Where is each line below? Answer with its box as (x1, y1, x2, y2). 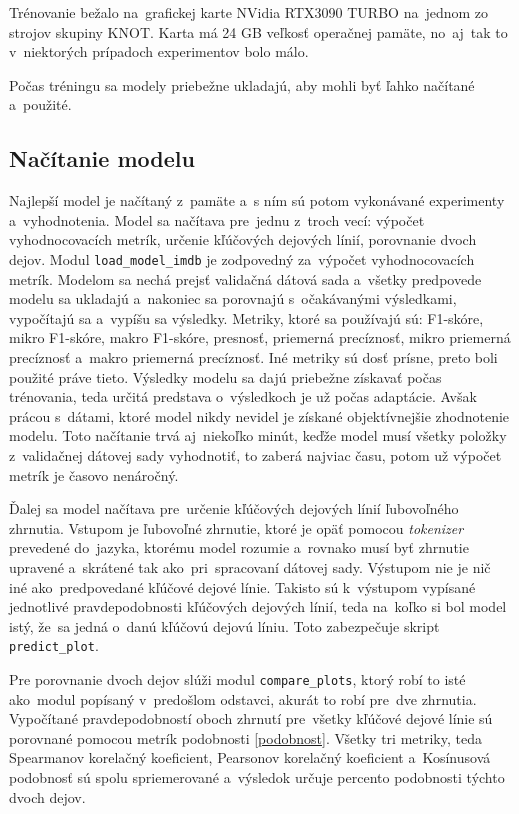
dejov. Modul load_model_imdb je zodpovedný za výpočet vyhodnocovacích (9, 248, 475, 269)
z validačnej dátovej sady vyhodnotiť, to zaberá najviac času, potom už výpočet (9, 444, 502, 465)
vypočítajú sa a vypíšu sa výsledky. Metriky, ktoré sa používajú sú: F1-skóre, (9, 307, 484, 328)
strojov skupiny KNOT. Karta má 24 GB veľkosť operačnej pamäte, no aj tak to (9, 21, 508, 42)
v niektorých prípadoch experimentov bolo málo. (9, 41, 309, 62)
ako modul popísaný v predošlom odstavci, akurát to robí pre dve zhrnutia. (9, 688, 477, 709)
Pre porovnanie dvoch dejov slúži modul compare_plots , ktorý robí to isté (9, 668, 466, 689)
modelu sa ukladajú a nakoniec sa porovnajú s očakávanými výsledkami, (9, 288, 457, 309)
